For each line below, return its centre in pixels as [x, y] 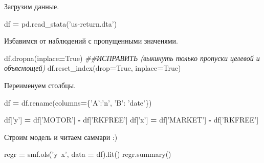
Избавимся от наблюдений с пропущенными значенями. [91, 41]
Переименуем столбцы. [40, 85]
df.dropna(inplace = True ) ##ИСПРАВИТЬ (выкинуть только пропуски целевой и [132, 58]
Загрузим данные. [32, 6]
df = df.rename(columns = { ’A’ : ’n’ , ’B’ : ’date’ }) [78, 102]
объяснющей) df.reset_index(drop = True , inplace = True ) [93, 68]
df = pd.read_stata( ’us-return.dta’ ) [61, 23]
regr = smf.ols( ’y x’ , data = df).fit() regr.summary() [88, 154]
